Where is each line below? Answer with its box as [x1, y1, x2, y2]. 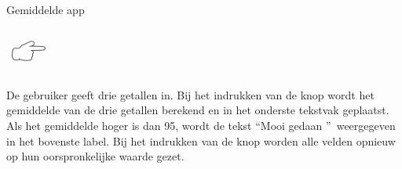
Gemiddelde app [6, 2, 85, 17]
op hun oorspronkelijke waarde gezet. [6, 148, 185, 164]
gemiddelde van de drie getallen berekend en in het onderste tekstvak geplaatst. [6, 102, 389, 118]
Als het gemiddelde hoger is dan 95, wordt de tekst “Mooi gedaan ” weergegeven [6, 117, 396, 134]
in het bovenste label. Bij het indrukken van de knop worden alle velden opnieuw [6, 132, 396, 149]
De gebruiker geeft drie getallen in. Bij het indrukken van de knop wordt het [6, 86, 375, 102]
